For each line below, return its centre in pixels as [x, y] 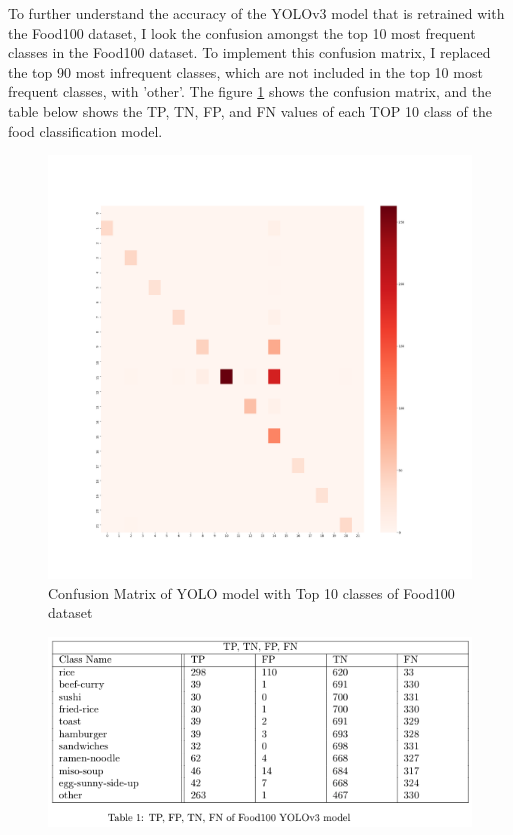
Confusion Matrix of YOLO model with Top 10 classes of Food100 [251, 592]
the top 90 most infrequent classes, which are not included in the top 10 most [245, 71]
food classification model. [85, 130]
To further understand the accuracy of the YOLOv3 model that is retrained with [256, 13]
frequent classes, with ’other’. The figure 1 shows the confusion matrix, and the [250, 91]
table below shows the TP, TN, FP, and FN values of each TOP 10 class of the [250, 110]
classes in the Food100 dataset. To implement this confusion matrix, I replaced [249, 52]
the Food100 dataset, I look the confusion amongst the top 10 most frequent [242, 32]
